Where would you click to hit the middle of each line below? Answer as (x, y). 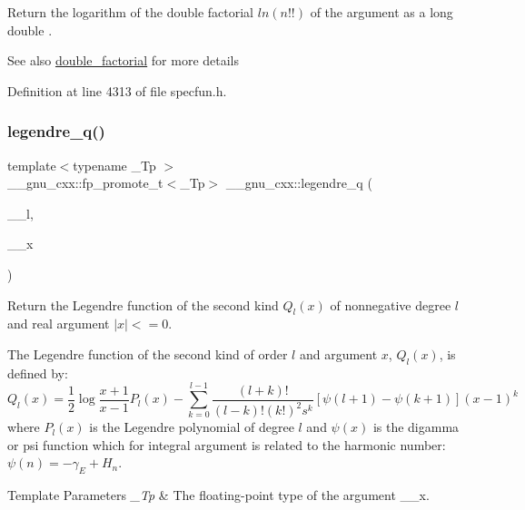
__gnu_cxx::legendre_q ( (299, 183)
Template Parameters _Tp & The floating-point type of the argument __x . (218, 495)
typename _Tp (114, 165)
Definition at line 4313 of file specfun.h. (117, 90)
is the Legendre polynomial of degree (192, 427)
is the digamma (416, 427)
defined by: (38, 373)
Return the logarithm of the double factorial (131, 12)
